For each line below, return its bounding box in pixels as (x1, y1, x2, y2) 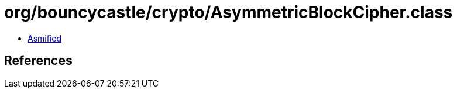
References (4, 53, 73, 68)
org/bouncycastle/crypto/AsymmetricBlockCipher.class (4, 2, 453, 22)
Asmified (28, 33, 62, 43)
